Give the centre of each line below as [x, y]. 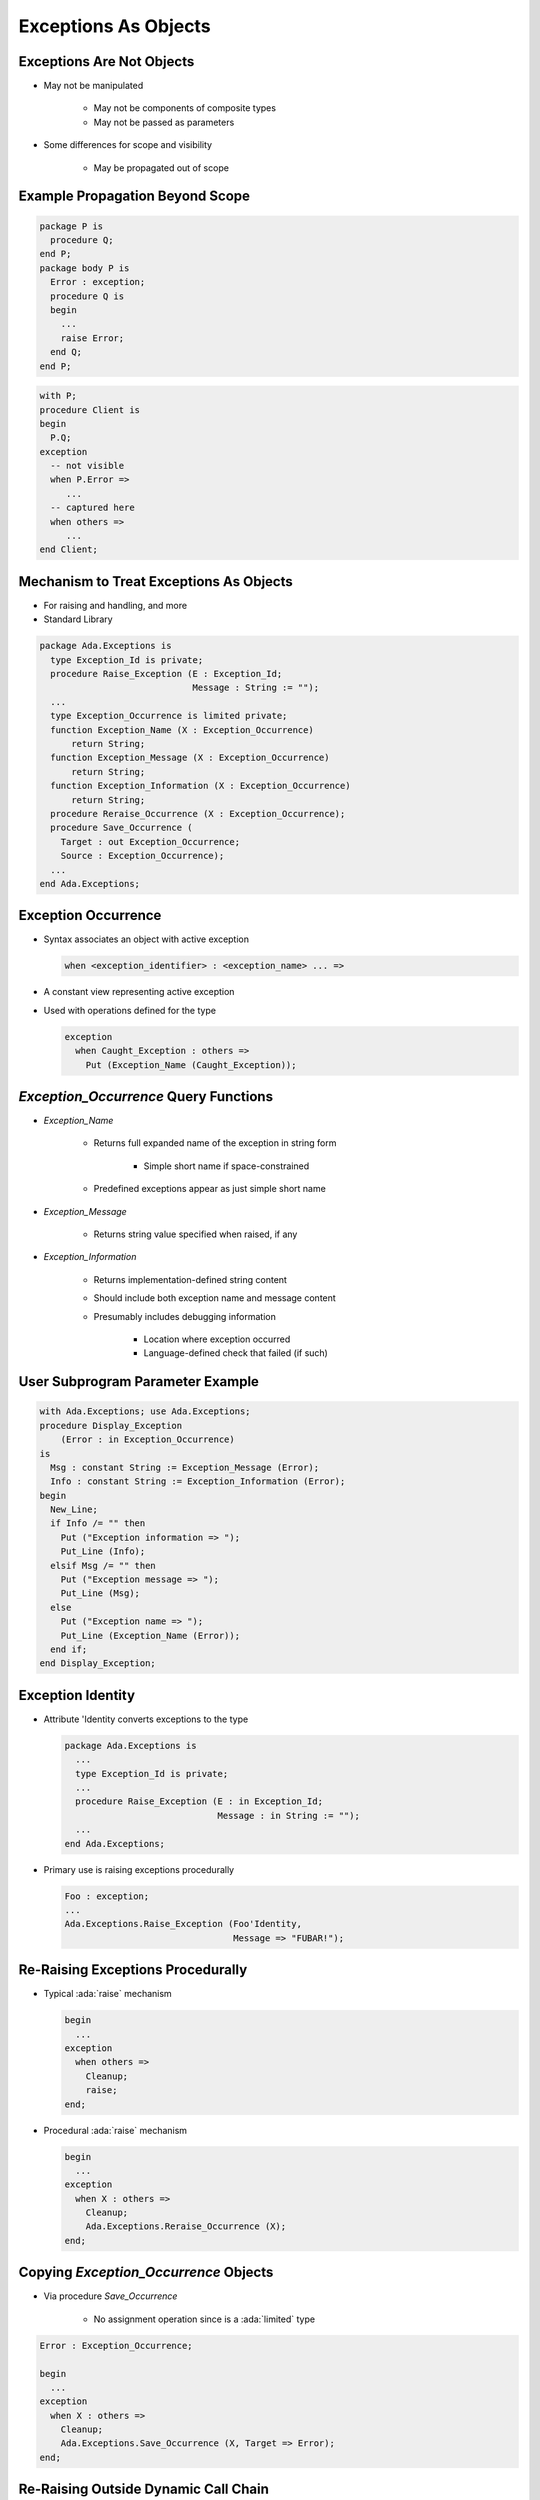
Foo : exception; [107, 1896]
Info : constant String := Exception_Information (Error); [198, 1481]
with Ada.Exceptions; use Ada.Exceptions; [145, 1411]
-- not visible [87, 466]
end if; [69, 1649]
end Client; [69, 549]
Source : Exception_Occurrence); [142, 856]
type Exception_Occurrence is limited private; [169, 716]
